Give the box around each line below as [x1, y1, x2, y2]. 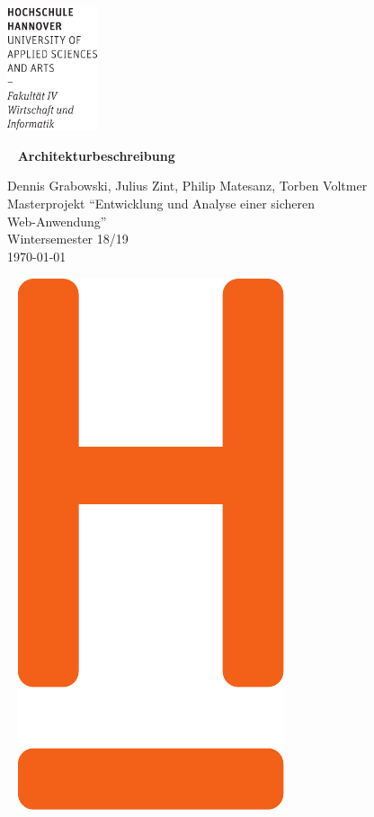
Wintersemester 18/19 [7, 229, 129, 248]
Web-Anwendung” [7, 211, 107, 230]
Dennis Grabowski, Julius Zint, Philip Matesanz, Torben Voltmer [7, 176, 368, 195]
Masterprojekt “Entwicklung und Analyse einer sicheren [7, 193, 316, 212]
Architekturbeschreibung [17, 146, 175, 164]
